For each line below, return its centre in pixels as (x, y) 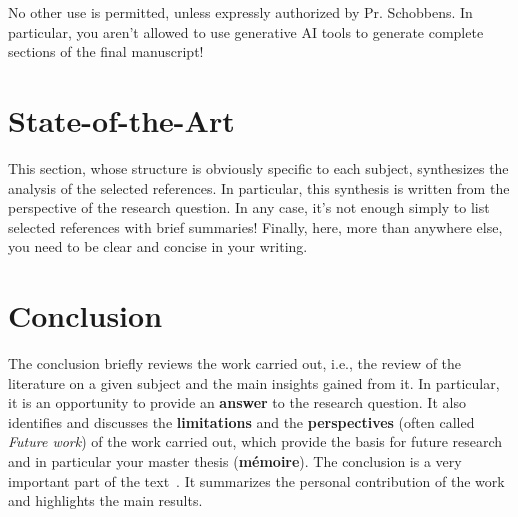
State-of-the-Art (121, 119)
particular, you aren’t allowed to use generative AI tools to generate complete (246, 31)
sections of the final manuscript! (106, 51)
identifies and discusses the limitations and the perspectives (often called (241, 421)
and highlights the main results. (105, 500)
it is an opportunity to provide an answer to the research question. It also (237, 402)
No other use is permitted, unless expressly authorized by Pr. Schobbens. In (240, 12)
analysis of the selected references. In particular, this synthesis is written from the (259, 187)
